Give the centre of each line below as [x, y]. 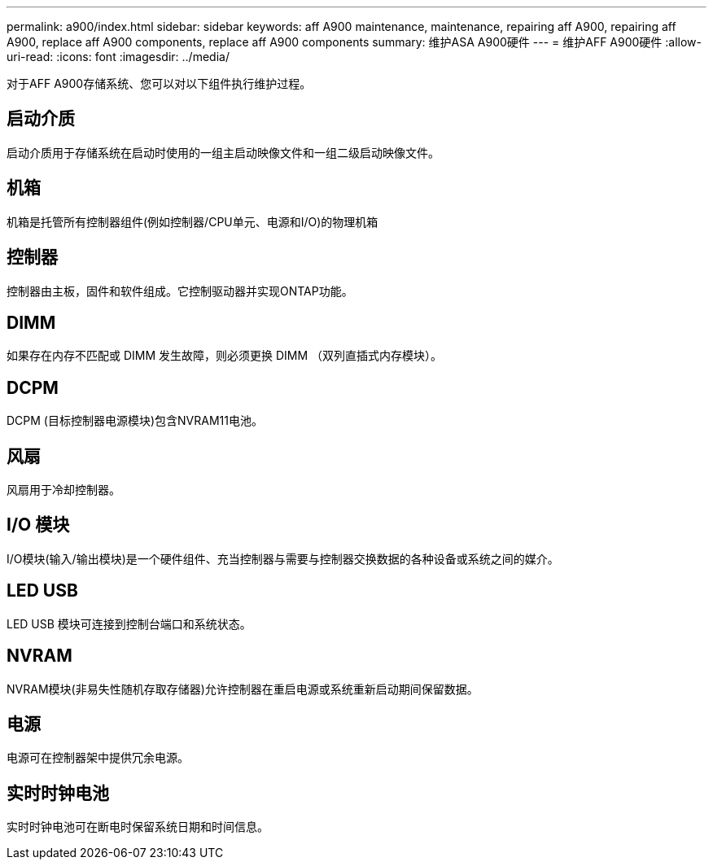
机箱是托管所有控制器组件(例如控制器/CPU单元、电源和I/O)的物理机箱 [192, 221]
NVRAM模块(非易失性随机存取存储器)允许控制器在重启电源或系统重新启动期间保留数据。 [243, 689]
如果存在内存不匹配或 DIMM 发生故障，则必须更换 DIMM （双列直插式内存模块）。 [225, 356]
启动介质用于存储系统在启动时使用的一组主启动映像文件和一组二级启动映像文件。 [223, 152]
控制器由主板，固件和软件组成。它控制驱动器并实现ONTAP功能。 [180, 291]
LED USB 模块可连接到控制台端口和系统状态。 [129, 623]
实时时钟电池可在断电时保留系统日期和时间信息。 [138, 827]
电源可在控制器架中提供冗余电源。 [98, 758]
